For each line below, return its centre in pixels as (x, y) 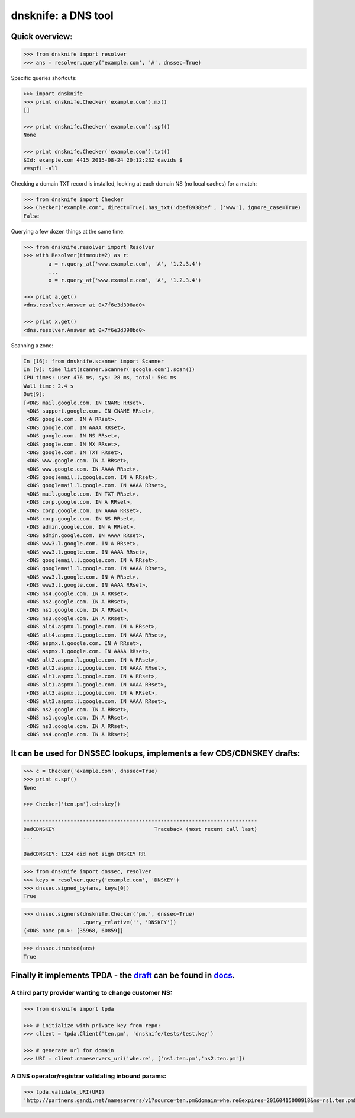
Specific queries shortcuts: (44, 78)
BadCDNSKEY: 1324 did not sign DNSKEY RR (84, 854)
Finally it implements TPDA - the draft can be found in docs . (123, 975)
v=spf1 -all (41, 168)
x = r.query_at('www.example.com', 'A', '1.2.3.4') (125, 280)
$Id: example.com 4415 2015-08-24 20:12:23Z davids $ (103, 160)
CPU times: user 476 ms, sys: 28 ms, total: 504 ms (100, 378)
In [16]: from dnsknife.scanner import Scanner (93, 361)
